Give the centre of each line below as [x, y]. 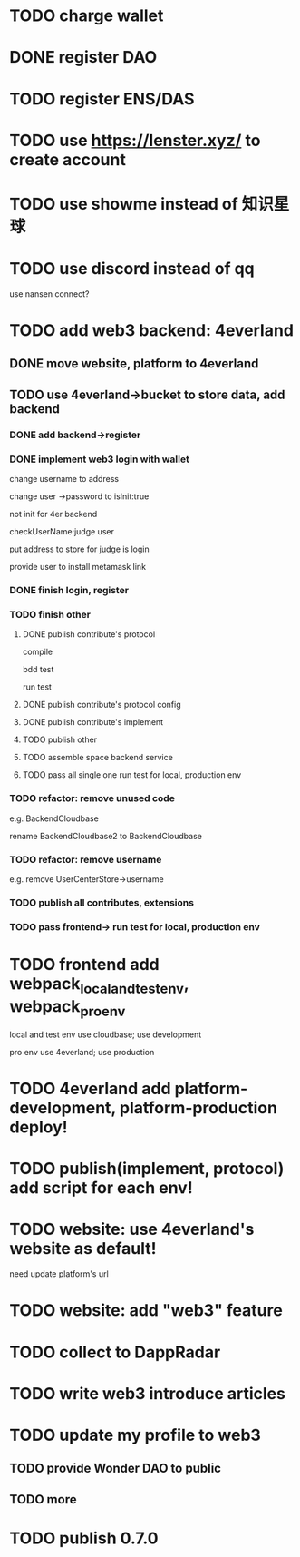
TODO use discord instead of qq [132, 269]
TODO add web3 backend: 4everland [152, 331]
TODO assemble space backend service [98, 758]
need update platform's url [59, 1274]
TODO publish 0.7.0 [84, 1538]
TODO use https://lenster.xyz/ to [135, 140]
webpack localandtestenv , [99, 985]
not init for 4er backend [53, 514]
